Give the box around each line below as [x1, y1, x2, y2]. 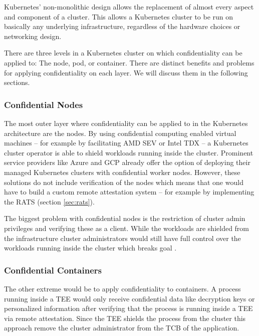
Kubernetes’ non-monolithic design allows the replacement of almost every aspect [4, 1, 254, 11]
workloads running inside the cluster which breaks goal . [4, 242, 177, 253]
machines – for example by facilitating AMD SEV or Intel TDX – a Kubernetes [4, 137, 248, 148]
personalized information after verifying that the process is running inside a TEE [4, 303, 253, 313]
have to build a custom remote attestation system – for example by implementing [4, 186, 254, 197]
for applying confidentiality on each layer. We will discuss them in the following [4, 67, 248, 77]
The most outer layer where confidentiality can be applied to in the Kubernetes [4, 117, 248, 128]
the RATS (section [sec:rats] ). [4, 196, 95, 206]
